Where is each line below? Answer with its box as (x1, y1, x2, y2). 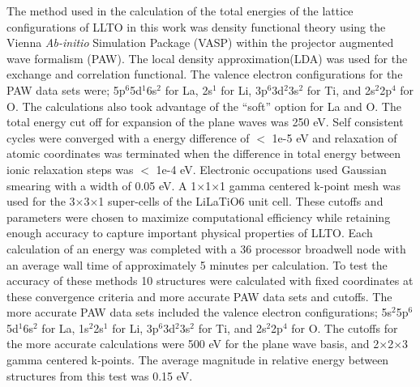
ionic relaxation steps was (6, 160, 134, 177)
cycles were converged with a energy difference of (6, 129, 250, 146)
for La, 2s (165, 81, 212, 98)
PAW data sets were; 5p (6, 81, 126, 98)
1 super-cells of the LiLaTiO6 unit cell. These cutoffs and (98, 193, 384, 210)
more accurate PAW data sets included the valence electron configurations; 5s (6, 304, 392, 321)
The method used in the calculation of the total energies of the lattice (6, 2, 354, 19)
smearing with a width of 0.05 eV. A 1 (6, 176, 197, 193)
